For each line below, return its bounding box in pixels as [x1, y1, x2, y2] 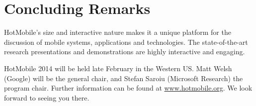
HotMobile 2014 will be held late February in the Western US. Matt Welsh [4, 63, 232, 73]
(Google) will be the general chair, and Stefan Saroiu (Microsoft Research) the [4, 73, 243, 83]
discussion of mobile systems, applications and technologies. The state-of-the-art [4, 36, 248, 47]
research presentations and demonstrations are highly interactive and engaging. [4, 46, 245, 57]
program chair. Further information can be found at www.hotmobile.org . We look [4, 83, 253, 93]
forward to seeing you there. [4, 92, 89, 103]
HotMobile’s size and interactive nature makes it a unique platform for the [4, 27, 231, 37]
